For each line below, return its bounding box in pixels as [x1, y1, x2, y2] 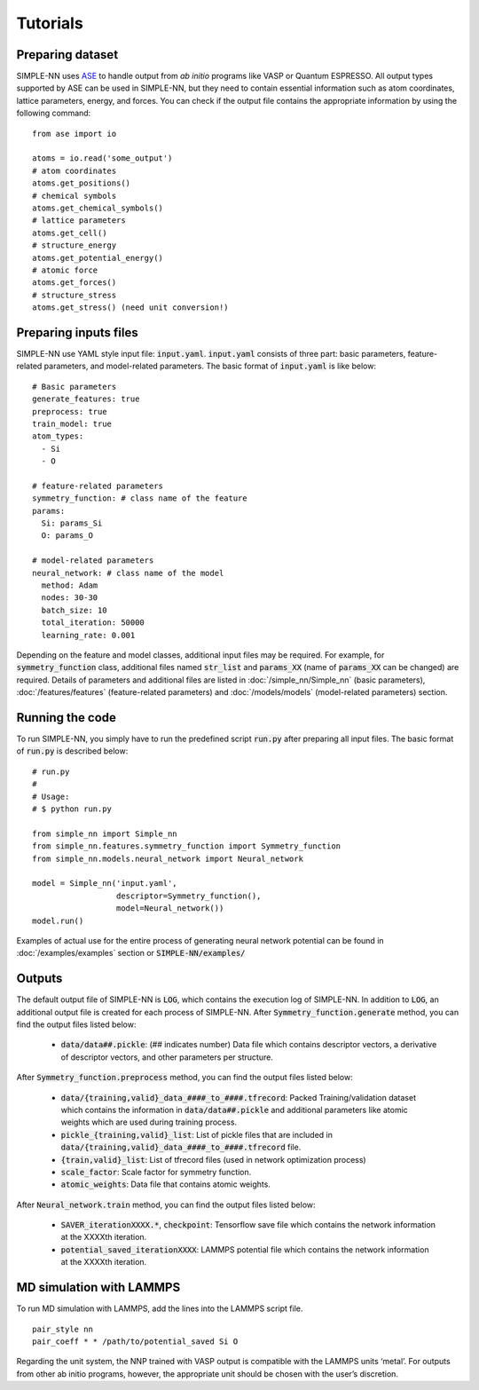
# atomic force [32, 265, 98, 275]
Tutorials [16, 13, 83, 33]
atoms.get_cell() [32, 227, 107, 238]
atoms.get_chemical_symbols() [32, 202, 164, 213]
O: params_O [41, 531, 93, 541]
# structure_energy [32, 241, 117, 250]
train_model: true [32, 418, 113, 429]
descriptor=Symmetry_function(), [115, 890, 262, 901]
